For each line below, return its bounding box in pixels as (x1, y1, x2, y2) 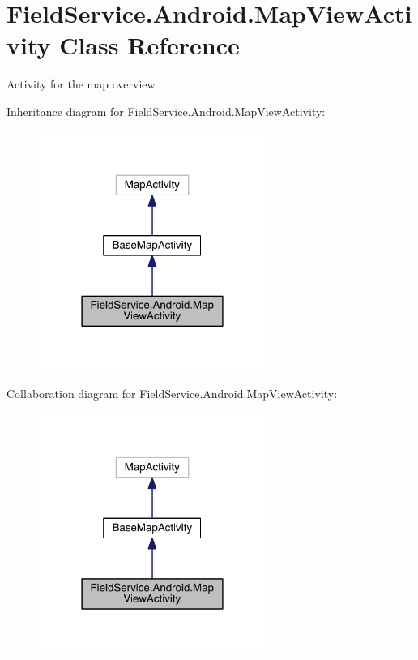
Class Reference (59, 28, 240, 62)
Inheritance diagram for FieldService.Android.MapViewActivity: (6, 102, 326, 119)
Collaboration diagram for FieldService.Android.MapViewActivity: (6, 385, 338, 402)
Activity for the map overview (6, 75, 156, 92)
